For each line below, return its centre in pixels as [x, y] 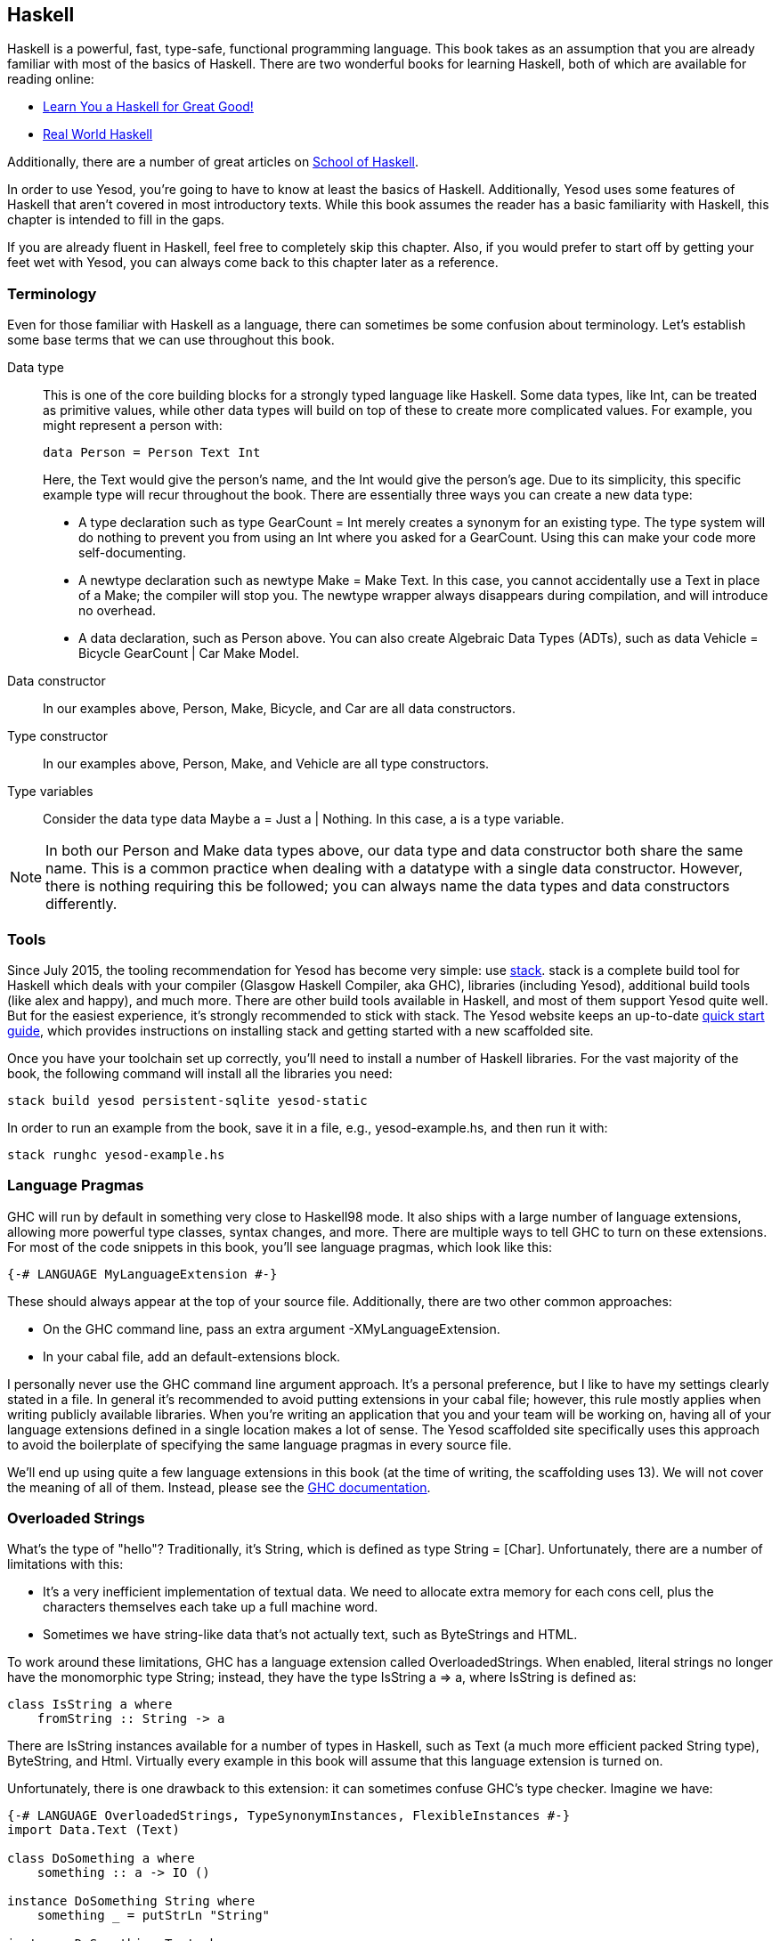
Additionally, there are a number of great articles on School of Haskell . [213, 162]
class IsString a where [90, 1705]
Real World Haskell [98, 134]
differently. [81, 904]
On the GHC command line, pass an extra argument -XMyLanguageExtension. [272, 1328]
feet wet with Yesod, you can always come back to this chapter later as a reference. [253, 263]
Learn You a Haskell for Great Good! [148, 107]
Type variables [50, 792]
